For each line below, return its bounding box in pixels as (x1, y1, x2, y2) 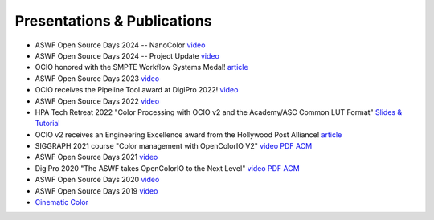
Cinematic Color (35, 198, 88, 207)
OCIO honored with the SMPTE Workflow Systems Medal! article (35, 63, 248, 72)
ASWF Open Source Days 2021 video (35, 153, 158, 162)
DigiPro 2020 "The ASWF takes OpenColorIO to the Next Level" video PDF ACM (35, 163, 301, 173)
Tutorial (35, 119, 60, 128)
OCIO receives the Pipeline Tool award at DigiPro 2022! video (35, 85, 239, 95)
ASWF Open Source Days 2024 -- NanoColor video (35, 40, 206, 50)
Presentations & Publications (14, 12, 212, 30)
